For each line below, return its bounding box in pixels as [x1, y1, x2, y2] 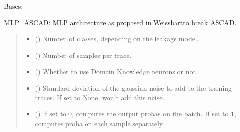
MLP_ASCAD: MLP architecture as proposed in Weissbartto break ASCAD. [4, 17, 237, 27]
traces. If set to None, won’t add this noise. [35, 92, 165, 102]
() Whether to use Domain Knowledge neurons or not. [35, 66, 197, 76]
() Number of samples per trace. [35, 50, 131, 60]
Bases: [4, 1, 23, 11]
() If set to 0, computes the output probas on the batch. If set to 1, [35, 109, 236, 119]
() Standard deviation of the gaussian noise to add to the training [35, 82, 232, 93]
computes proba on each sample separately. [35, 118, 164, 128]
